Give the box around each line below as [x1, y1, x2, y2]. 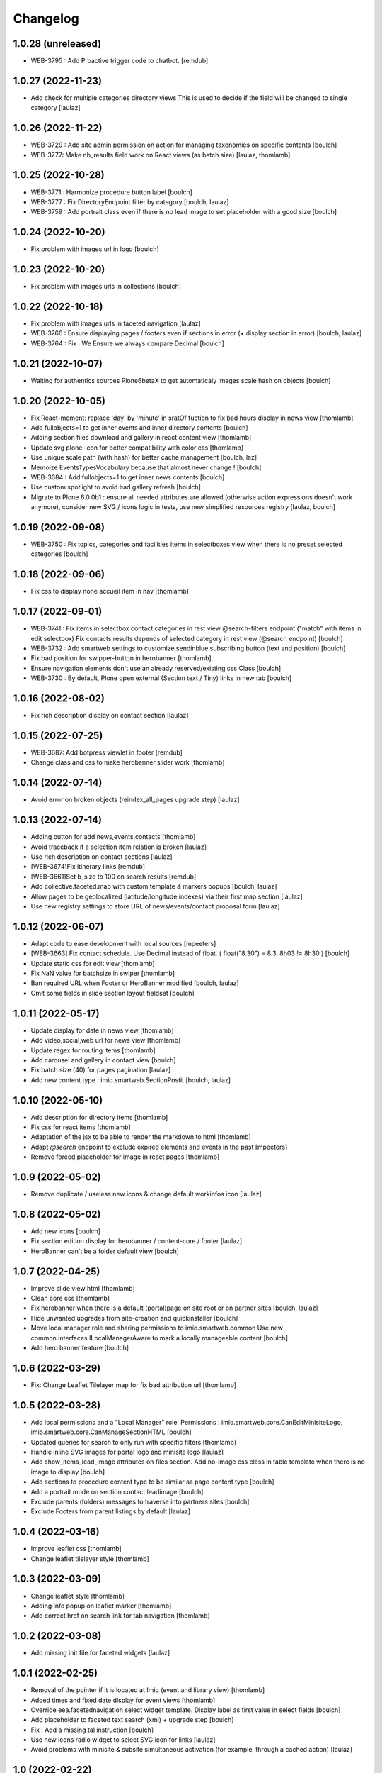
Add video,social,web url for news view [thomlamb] [30, 1036, 181, 1045]
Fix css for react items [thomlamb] [30, 1123, 131, 1131]
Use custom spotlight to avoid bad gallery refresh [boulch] [30, 483, 202, 491]
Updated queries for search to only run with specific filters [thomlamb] [30, 1438, 237, 1446]
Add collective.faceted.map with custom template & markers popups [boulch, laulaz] [30, 882, 277, 891]
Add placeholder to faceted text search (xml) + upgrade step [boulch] [30, 1716, 234, 1724]
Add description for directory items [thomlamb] [30, 1113, 168, 1121]
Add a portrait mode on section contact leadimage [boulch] [30, 1487, 204, 1496]
